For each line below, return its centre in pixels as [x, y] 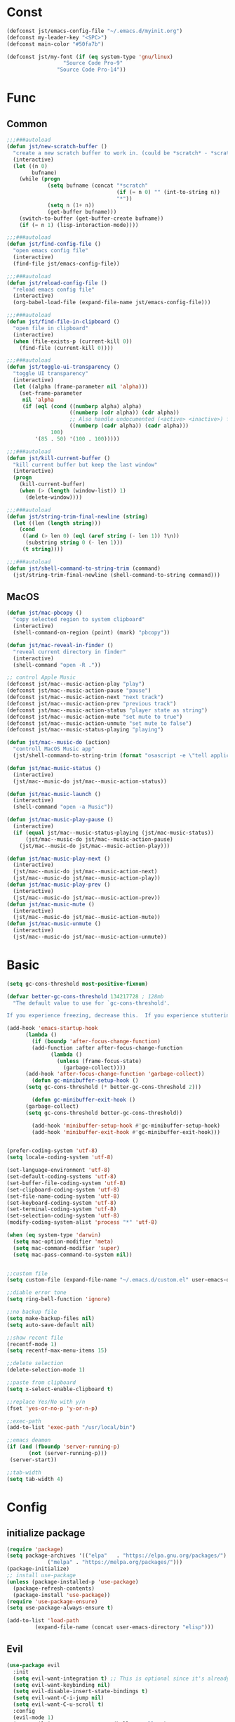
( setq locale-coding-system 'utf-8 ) [60, 1157]
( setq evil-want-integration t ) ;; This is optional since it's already [121, 1678]
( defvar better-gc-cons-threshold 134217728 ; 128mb [85, 996]
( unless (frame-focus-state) [99, 1061]
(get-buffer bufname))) [82, 211]
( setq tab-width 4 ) [35, 1479]
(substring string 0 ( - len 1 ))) [74, 543]
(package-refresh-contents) [54, 1589]
